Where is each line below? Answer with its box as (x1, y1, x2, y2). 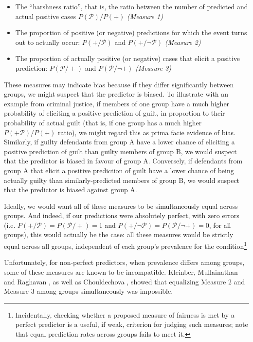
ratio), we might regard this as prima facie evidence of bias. (58, 127, 235, 137)
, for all (209, 220, 231, 230)
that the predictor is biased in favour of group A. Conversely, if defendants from (4, 156, 243, 166)
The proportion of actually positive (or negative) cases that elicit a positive (15, 53, 240, 63)
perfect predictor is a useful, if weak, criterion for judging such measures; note (15, 319, 248, 329)
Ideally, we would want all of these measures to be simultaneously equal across (4, 201, 238, 211)
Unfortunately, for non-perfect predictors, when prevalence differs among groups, (4, 257, 245, 267)
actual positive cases (15, 11, 76, 21)
